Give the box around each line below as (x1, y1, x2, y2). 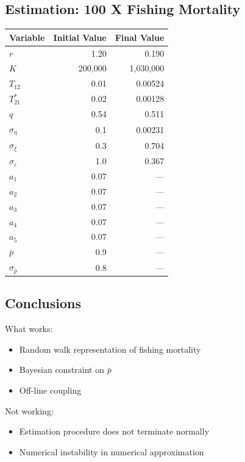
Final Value (115, 31, 165, 43)
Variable (9, 31, 45, 43)
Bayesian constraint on (19, 363, 105, 376)
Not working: (5, 404, 54, 417)
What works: (5, 322, 53, 335)
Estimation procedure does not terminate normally (19, 425, 210, 438)
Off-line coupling (19, 384, 82, 397)
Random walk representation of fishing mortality (19, 342, 201, 355)
